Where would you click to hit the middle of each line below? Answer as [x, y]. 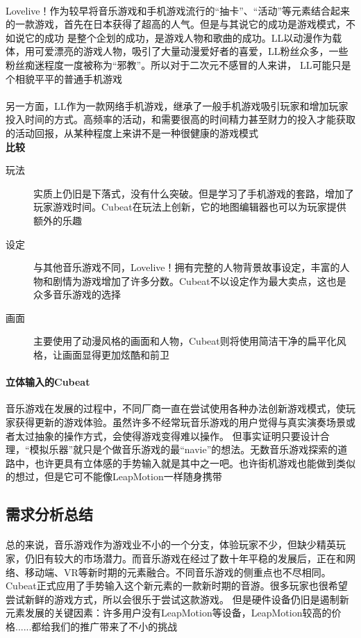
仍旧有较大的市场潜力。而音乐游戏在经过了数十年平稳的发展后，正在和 [185, 558]
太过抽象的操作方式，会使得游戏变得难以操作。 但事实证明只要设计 [167, 435]
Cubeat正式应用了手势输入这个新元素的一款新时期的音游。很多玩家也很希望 [177, 586]
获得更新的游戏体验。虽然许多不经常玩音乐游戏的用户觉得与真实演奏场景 [180, 422]
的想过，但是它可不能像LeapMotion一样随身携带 [114, 476]
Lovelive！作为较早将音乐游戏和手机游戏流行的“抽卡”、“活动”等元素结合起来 [178, 10]
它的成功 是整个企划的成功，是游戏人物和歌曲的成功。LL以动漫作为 [178, 37]
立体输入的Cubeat [48, 382]
